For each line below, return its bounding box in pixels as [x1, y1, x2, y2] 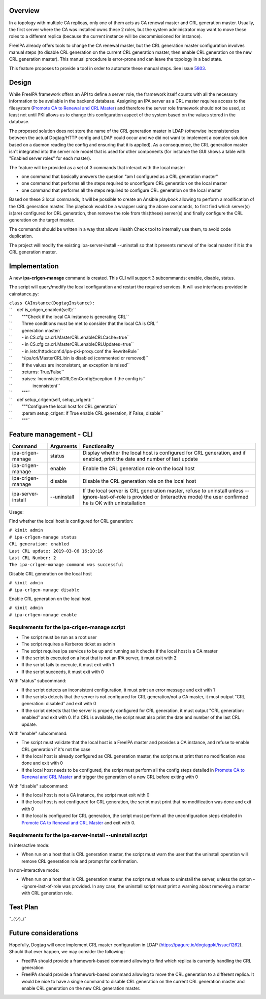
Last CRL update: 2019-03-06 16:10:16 [9, 548, 103, 554]
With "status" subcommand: [9, 678, 66, 684]
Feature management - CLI [9, 430, 93, 438]
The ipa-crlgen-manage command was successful [9, 562, 124, 568]
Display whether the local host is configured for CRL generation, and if [82, 449, 246, 456]
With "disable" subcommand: [9, 783, 68, 789]
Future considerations [9, 928, 79, 937]
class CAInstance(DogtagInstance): [9, 300, 96, 306]
